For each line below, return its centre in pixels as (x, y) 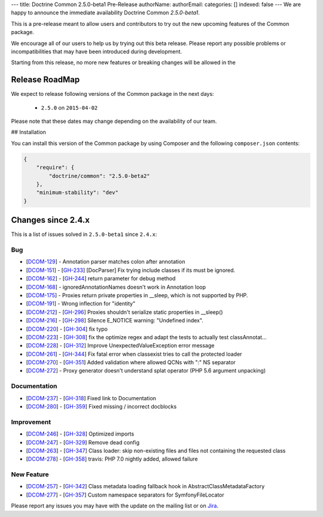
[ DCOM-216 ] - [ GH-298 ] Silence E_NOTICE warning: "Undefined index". (115, 321)
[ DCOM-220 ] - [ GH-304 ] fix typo (67, 329)
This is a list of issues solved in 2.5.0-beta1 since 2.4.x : (84, 234)
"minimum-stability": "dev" (77, 193)
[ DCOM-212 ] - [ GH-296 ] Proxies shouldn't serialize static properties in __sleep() (125, 312)
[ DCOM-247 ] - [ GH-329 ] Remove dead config (83, 442)
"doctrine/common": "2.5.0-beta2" (99, 176)
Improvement (31, 422)
